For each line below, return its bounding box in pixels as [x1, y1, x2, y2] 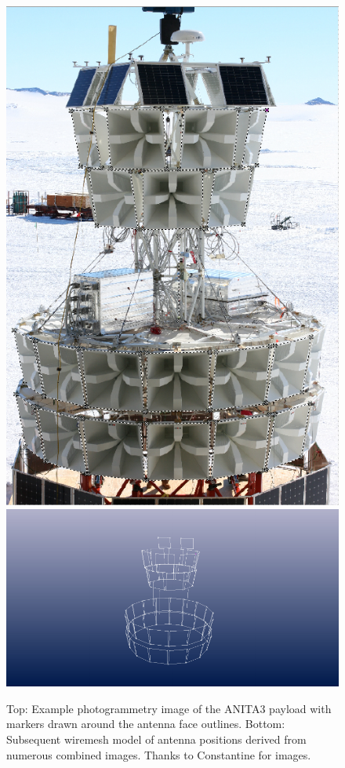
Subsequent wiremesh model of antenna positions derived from [6, 730, 307, 747]
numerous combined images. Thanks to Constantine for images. [6, 746, 311, 763]
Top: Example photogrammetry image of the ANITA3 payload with [6, 700, 332, 716]
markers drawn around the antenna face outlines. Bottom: [6, 715, 285, 732]
